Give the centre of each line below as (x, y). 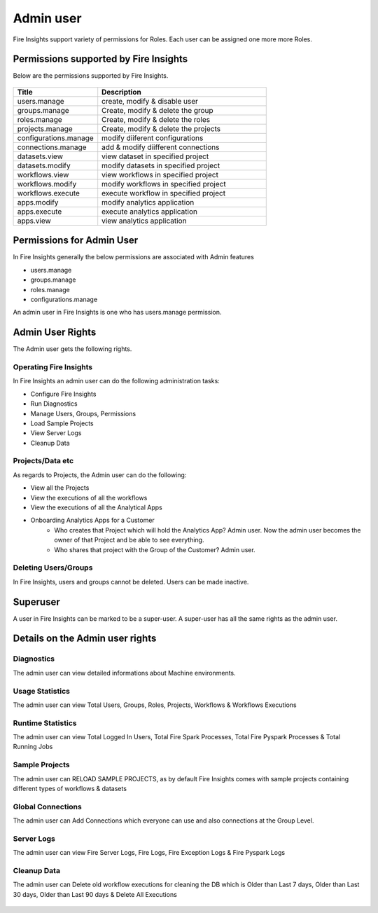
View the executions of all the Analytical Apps (96, 507)
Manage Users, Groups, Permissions (83, 413)
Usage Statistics (41, 691)
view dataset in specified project (155, 156)
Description (121, 92)
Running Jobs (33, 747)
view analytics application (144, 221)
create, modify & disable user (150, 101)
